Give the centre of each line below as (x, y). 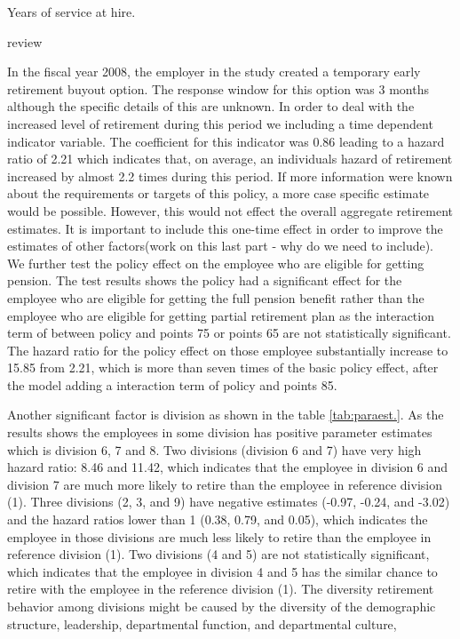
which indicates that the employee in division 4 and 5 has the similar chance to (222, 571)
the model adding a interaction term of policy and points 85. (172, 384)
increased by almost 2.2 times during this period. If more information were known (230, 176)
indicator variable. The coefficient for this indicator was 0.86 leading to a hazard (226, 141)
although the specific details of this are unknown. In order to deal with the (211, 106)
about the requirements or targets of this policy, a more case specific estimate (218, 193)
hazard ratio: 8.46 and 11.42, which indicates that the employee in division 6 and (228, 467)
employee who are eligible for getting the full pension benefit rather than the (216, 297)
